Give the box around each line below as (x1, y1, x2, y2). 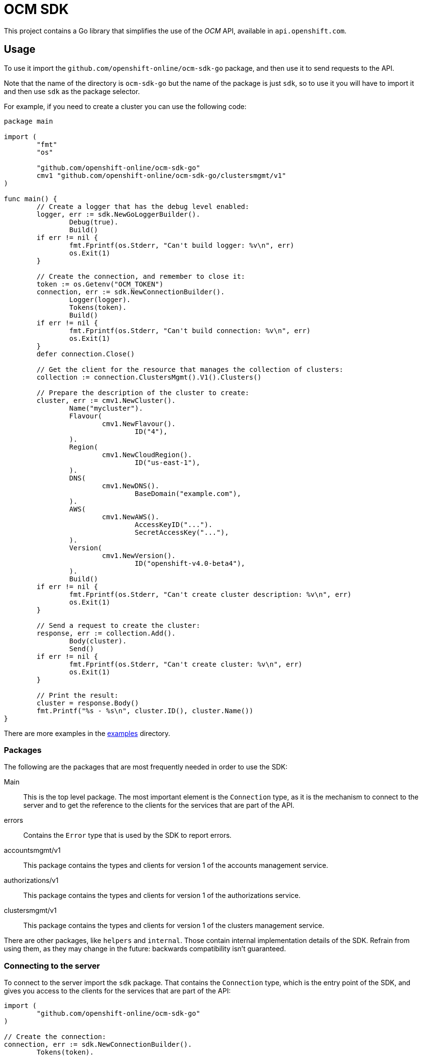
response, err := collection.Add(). (36, 629, 176, 637)
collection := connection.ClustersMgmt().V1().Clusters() (36, 373, 262, 381)
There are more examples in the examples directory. (4, 729, 170, 737)
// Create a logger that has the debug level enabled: (36, 202, 249, 210)
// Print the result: (36, 691, 119, 699)
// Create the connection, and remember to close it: (36, 272, 245, 280)
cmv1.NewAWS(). (102, 512, 160, 521)
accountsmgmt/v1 (4, 846, 61, 855)
